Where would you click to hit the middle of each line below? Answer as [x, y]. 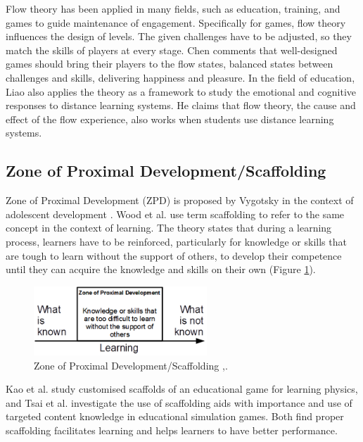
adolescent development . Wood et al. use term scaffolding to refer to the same [175, 214]
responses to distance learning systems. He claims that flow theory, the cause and [181, 105]
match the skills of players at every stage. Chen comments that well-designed [172, 50]
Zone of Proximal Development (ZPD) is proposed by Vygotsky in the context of [180, 200]
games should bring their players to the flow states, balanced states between [170, 64]
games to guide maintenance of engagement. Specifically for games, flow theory [176, 22]
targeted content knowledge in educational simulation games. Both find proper [175, 416]
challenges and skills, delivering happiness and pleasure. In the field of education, [180, 77]
